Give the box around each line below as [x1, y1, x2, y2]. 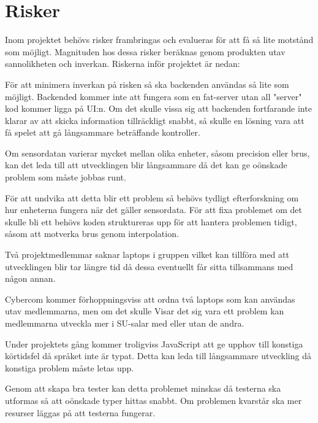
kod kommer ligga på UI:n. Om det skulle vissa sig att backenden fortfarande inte [5, 102, 312, 115]
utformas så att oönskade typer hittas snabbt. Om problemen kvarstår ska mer [5, 394, 302, 406]
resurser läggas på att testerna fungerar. [5, 406, 156, 419]
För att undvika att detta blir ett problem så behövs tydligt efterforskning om [5, 191, 299, 204]
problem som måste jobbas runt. [5, 171, 126, 184]
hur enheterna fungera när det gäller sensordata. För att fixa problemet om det [5, 203, 302, 216]
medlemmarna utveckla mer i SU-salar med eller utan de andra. [5, 317, 244, 329]
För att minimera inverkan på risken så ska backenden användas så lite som [5, 77, 289, 90]
